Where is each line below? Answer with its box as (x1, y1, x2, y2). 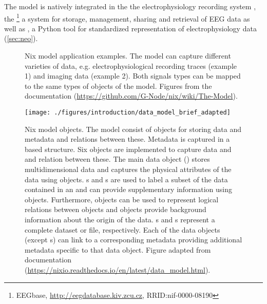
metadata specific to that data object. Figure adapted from (25, 244, 211, 255)
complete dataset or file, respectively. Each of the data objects (25, 224, 220, 235)
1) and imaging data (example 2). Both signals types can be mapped (25, 70, 241, 81)
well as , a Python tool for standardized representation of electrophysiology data (4, 23, 257, 33)
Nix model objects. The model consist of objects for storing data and (25, 123, 242, 134)
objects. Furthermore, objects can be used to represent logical (25, 194, 219, 204)
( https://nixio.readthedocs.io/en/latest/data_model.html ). (25, 264, 211, 275)
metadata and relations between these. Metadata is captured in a (25, 134, 230, 144)
